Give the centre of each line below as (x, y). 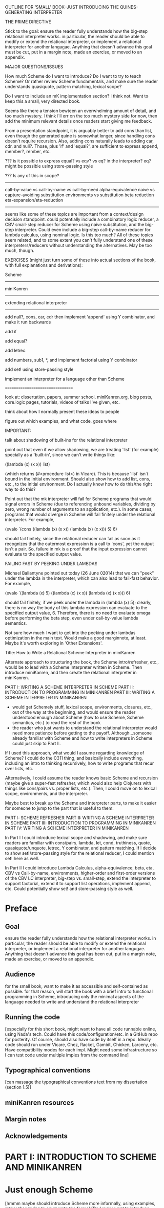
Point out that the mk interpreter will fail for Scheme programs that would (78, 499)
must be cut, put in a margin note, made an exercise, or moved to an (74, 52)
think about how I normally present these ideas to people (62, 411)
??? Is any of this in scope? (32, 175)
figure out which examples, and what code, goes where (61, 421)
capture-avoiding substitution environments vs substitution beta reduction (80, 195)
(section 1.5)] (18, 1087)
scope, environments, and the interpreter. (47, 794)
